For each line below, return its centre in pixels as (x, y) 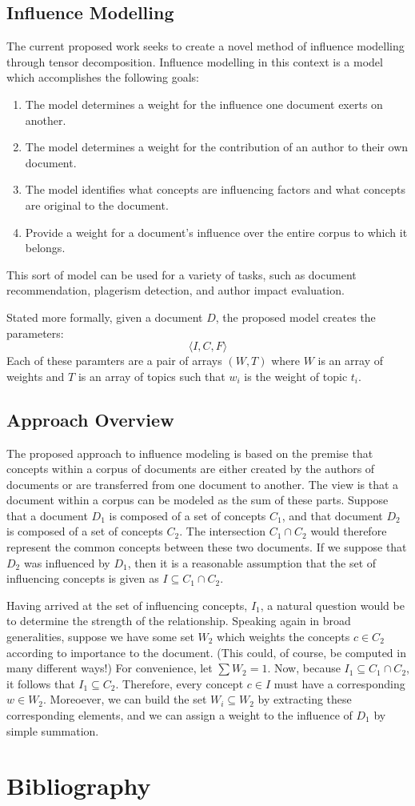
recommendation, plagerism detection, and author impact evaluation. (176, 290)
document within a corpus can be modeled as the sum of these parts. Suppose (198, 500)
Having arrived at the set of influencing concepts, (127, 605)
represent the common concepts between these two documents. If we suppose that (207, 547)
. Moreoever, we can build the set (125, 699)
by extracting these (305, 699)
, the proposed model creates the (295, 317)
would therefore (349, 531)
